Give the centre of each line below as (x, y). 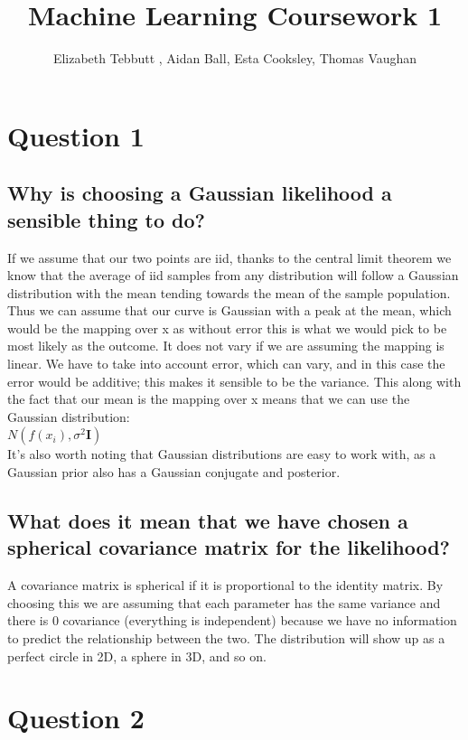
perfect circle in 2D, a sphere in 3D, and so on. (137, 656)
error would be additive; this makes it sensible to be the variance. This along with (234, 381)
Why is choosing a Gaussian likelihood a (200, 193)
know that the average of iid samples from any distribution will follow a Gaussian (233, 275)
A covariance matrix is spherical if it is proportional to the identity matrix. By (225, 585)
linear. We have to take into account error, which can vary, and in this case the (226, 364)
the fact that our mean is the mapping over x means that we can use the (209, 399)
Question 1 (76, 135)
